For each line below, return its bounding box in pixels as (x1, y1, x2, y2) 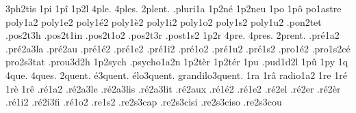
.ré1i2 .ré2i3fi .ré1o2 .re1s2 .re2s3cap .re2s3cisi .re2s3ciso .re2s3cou (5, 95, 282, 109)
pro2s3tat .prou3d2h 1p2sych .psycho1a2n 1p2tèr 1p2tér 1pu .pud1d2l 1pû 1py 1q (5, 54, 348, 69)
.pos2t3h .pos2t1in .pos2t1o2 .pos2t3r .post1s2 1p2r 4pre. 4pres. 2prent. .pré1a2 (5, 28, 340, 42)
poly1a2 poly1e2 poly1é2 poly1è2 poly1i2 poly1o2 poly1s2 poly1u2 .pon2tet (5, 14, 322, 29)
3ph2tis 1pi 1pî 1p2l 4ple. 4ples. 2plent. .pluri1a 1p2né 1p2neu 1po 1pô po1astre (5, 1, 342, 15)
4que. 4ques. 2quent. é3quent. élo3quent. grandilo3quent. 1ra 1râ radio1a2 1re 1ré (5, 67, 347, 82)
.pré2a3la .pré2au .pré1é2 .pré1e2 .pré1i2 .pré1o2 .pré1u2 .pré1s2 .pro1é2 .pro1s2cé (5, 41, 351, 55)
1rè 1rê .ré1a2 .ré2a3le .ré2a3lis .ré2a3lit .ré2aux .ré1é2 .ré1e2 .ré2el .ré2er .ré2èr (5, 81, 341, 95)
